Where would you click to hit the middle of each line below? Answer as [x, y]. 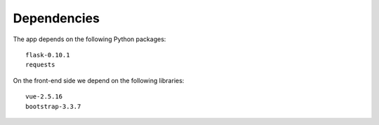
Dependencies [56, 18]
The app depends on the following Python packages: [89, 39]
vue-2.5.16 [44, 97]
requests [40, 65]
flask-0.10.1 [48, 55]
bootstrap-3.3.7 [53, 106]
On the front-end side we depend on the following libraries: [99, 80]
